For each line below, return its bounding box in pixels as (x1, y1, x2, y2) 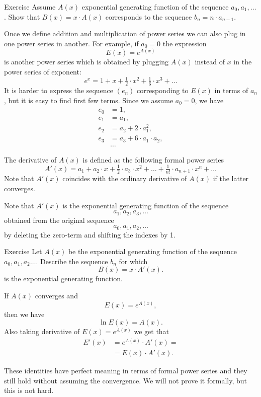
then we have (4, 308, 45, 319)
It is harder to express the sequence (4, 85, 113, 95)
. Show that (4, 11, 40, 22)
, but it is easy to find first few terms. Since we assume (4, 95, 173, 105)
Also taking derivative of (4, 326, 80, 337)
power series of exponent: (4, 66, 81, 76)
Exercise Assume (4, 2, 56, 12)
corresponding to (137, 85, 189, 95)
